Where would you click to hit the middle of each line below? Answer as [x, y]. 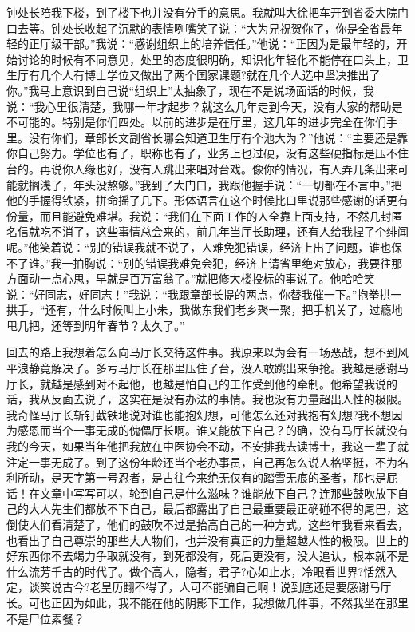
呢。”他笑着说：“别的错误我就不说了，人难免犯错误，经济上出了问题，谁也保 [205, 246]
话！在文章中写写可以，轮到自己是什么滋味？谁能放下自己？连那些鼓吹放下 [202, 493]
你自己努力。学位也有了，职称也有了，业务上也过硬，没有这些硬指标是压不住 [207, 153]
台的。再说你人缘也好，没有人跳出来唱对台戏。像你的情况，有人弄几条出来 [202, 168]
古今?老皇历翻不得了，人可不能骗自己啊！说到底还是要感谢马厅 [227, 587]
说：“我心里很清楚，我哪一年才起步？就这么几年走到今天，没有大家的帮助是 [205, 106]
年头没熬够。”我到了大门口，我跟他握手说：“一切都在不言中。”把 [237, 184]
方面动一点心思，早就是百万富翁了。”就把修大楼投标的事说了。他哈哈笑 [191, 278]
